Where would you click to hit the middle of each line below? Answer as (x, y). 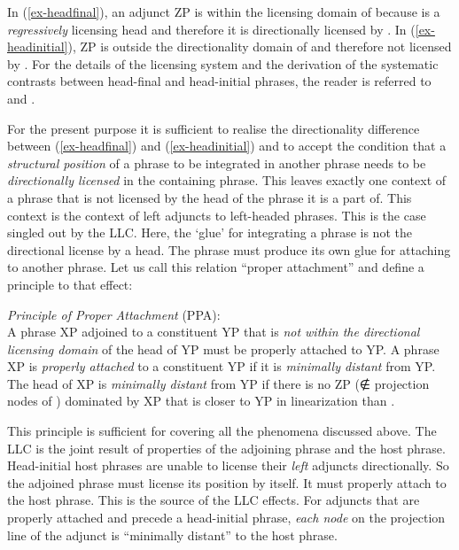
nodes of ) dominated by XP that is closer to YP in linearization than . (201, 401)
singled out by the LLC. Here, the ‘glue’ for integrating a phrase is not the (210, 232)
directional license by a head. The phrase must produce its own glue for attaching (229, 249)
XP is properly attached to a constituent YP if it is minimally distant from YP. (222, 366)
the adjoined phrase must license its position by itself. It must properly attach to (227, 482)
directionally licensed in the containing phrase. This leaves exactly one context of (227, 180)
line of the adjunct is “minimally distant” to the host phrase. (172, 535)
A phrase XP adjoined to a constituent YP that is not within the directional (214, 332)
